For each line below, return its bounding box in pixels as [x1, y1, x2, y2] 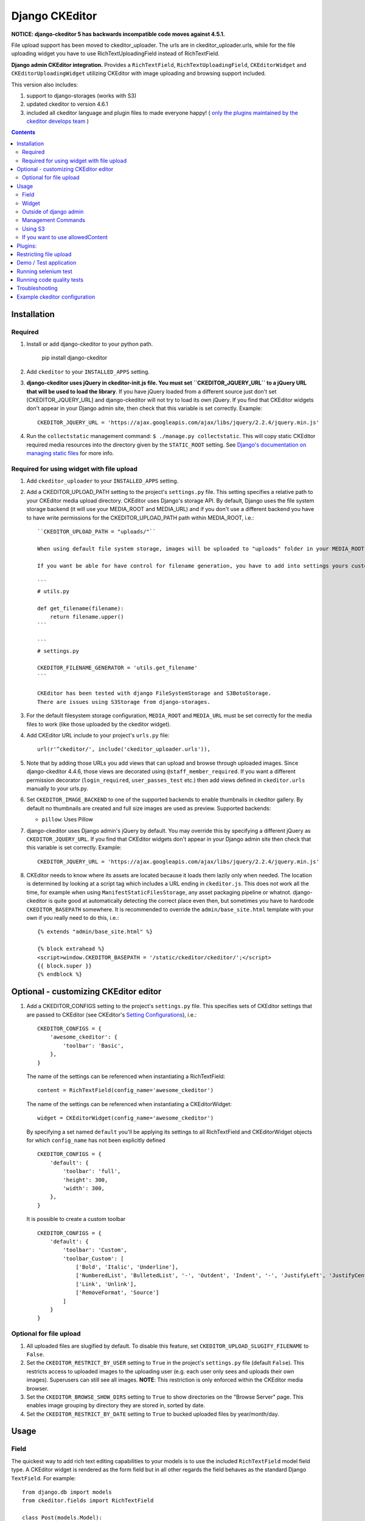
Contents [11, 128, 36, 136]
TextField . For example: [11, 1474, 76, 1481]
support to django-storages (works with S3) [26, 92, 137, 99]
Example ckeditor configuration [16, 293, 96, 301]
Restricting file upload [16, 250, 72, 258]
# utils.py [37, 588, 70, 594]
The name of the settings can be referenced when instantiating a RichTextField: [26, 1073, 225, 1080]
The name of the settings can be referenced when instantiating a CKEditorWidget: [26, 1100, 232, 1107]
